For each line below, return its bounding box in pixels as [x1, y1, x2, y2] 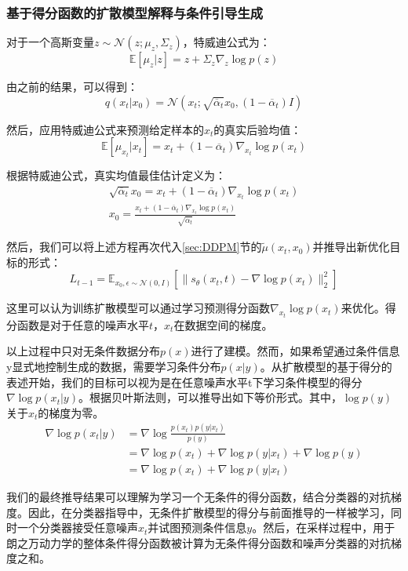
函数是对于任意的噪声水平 [16, 316, 149, 333]
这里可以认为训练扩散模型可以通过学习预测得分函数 [6, 300, 270, 316]
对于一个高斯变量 [6, 34, 94, 50]
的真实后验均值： [213, 121, 302, 137]
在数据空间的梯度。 [173, 316, 273, 333]
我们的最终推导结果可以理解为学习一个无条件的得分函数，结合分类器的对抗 [6, 489, 391, 505]
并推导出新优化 [312, 238, 390, 255]
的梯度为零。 [38, 404, 104, 420]
